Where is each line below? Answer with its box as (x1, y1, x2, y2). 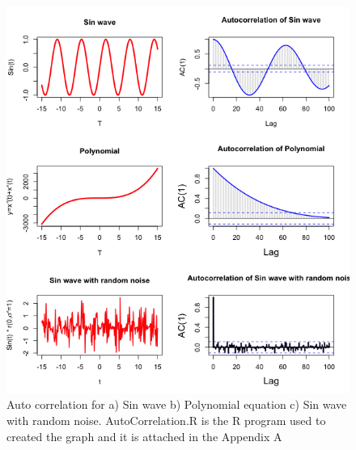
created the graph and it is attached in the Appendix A (6, 427, 282, 444)
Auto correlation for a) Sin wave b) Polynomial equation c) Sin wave (6, 396, 347, 413)
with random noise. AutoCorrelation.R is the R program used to (6, 412, 326, 428)
